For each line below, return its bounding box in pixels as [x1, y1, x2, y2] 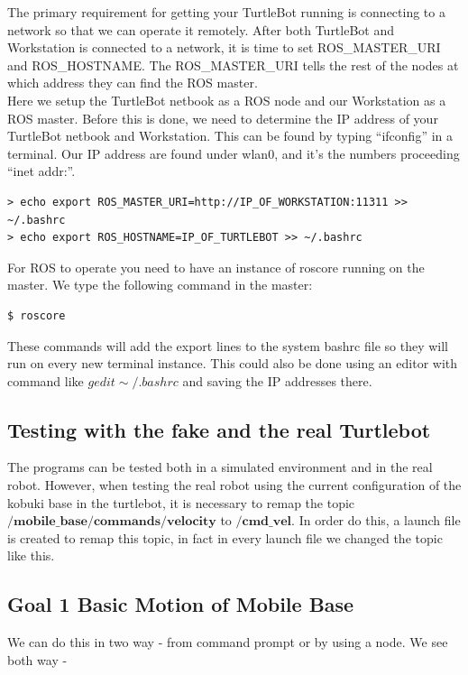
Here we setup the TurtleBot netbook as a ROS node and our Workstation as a [7, 90, 446, 109]
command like [7, 371, 84, 390]
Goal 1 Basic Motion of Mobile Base [7, 590, 354, 618]
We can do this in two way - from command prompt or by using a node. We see [7, 633, 448, 652]
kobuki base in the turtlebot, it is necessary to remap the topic [7, 493, 355, 512]
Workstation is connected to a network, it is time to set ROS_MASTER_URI [7, 38, 441, 57]
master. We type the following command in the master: [7, 275, 313, 294]
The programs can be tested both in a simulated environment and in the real [7, 458, 433, 476]
